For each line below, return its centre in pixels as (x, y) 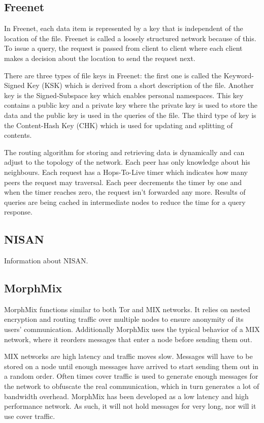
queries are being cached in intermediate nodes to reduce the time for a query (125, 202)
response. (18, 212)
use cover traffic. (30, 416)
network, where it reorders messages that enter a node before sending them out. (128, 339)
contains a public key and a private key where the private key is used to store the (131, 105)
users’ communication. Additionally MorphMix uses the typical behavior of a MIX (132, 329)
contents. (18, 135)
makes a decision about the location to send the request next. (100, 58)
